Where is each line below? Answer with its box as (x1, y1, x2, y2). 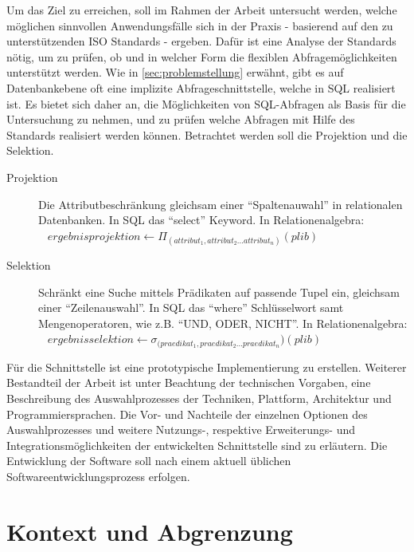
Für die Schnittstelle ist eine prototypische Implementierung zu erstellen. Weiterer (6, 358, 407, 375)
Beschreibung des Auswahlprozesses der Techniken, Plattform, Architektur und (6, 389, 392, 406)
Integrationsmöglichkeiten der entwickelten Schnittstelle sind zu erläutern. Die (6, 436, 388, 453)
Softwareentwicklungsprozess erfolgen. (6, 467, 190, 484)
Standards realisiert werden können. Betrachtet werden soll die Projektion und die (6, 126, 408, 143)
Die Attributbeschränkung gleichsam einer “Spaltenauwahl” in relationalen (38, 195, 403, 212)
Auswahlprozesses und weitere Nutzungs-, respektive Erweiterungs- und (6, 421, 356, 438)
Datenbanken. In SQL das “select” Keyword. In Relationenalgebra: (38, 211, 365, 228)
